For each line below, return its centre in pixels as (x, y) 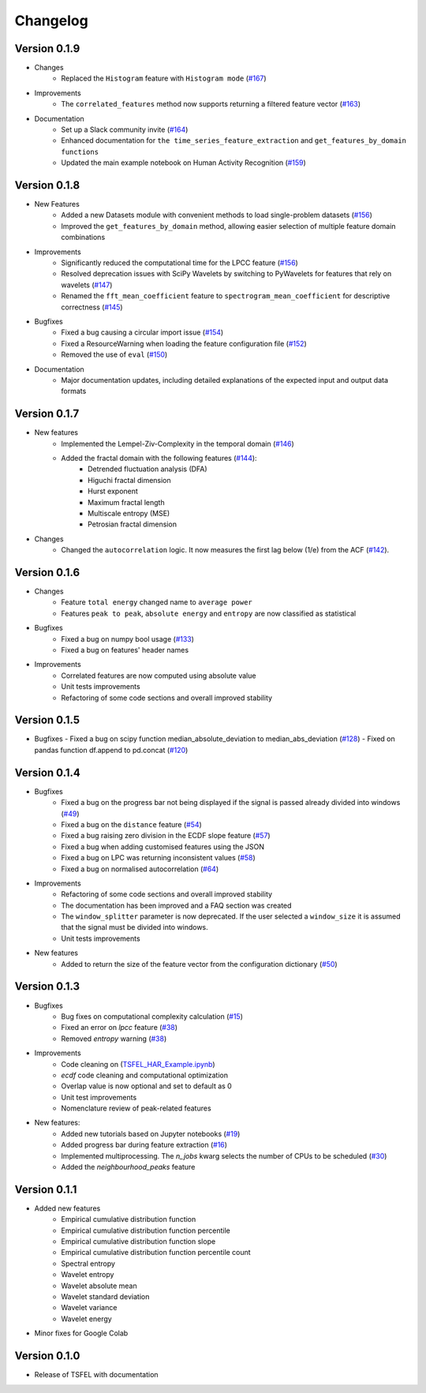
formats (74, 391)
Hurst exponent (113, 491)
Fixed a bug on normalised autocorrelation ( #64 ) (140, 869)
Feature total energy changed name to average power (157, 602)
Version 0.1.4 (47, 772)
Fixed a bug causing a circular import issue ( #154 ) (142, 332)
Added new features (67, 1208)
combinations (83, 238)
